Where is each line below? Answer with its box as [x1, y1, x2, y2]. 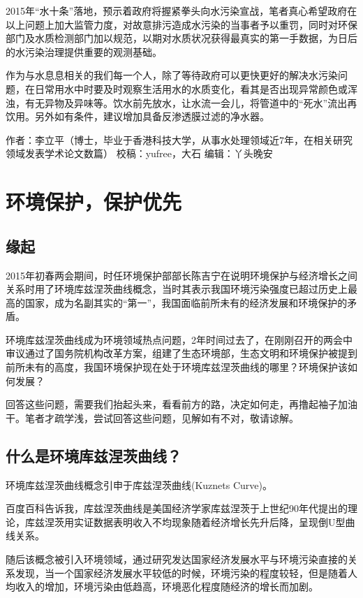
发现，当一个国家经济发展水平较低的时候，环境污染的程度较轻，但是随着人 [15, 565, 357, 580]
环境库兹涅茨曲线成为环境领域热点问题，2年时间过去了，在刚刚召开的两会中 [6, 332, 353, 347]
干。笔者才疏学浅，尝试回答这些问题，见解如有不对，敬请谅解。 [6, 410, 299, 425]
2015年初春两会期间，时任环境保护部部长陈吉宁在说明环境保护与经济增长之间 [6, 268, 357, 282]
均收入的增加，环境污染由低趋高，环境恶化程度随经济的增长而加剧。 [6, 579, 318, 594]
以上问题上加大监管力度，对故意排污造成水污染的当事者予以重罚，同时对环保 [6, 17, 357, 31]
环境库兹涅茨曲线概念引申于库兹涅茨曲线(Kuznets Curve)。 [6, 477, 273, 492]
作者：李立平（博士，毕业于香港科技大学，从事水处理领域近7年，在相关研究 [6, 132, 353, 147]
